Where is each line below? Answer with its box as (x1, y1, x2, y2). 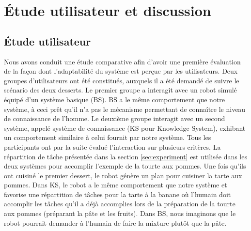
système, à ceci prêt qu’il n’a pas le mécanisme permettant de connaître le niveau (4, 104, 246, 114)
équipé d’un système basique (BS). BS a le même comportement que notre (4, 94, 225, 104)
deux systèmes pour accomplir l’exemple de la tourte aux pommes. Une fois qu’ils (4, 161, 246, 171)
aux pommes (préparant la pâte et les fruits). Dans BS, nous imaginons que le (4, 208, 236, 218)
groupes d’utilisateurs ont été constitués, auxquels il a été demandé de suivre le (4, 75, 239, 85)
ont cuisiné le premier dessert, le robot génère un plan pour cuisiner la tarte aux (4, 170, 242, 180)
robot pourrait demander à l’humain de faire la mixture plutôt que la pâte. (4, 217, 227, 228)
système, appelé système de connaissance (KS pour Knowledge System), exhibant (4, 123, 246, 133)
